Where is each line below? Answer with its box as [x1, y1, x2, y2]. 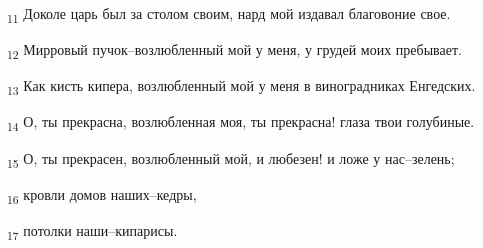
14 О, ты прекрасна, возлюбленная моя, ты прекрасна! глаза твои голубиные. [7, 111, 475, 135]
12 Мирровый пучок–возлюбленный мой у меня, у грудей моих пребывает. [7, 39, 462, 62]
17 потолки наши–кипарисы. [7, 219, 178, 243]
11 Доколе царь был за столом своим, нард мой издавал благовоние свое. [7, 3, 451, 26]
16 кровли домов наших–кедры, [7, 183, 197, 207]
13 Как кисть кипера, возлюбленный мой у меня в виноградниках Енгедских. [7, 75, 476, 99]
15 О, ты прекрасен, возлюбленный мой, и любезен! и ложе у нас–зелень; [7, 147, 455, 171]
